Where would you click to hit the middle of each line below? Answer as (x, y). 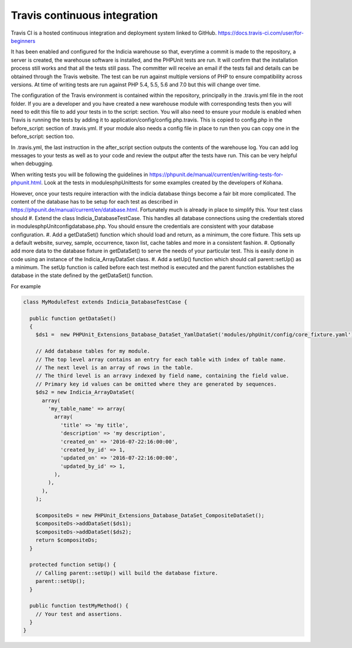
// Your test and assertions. (79, 614)
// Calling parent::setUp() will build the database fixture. (127, 573)
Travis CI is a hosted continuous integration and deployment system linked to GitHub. (114, 33)
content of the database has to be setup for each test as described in (94, 201)
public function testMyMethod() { (79, 606)
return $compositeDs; (67, 540)
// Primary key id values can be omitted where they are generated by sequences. (156, 384)
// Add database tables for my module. (93, 351)
